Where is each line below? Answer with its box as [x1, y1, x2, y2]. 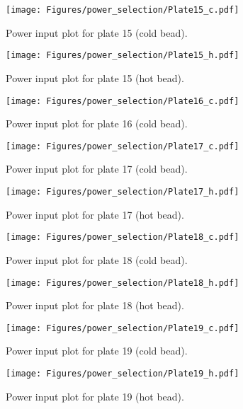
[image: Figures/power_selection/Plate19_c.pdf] [6, 323, 239, 333]
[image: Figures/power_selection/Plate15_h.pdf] [6, 50, 239, 61]
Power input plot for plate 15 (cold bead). [6, 25, 188, 40]
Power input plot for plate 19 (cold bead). [6, 343, 188, 358]
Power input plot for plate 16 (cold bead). [6, 116, 188, 131]
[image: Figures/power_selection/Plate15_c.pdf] [6, 5, 239, 15]
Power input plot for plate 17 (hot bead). [6, 207, 184, 221]
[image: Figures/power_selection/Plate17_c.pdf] [6, 141, 239, 151]
